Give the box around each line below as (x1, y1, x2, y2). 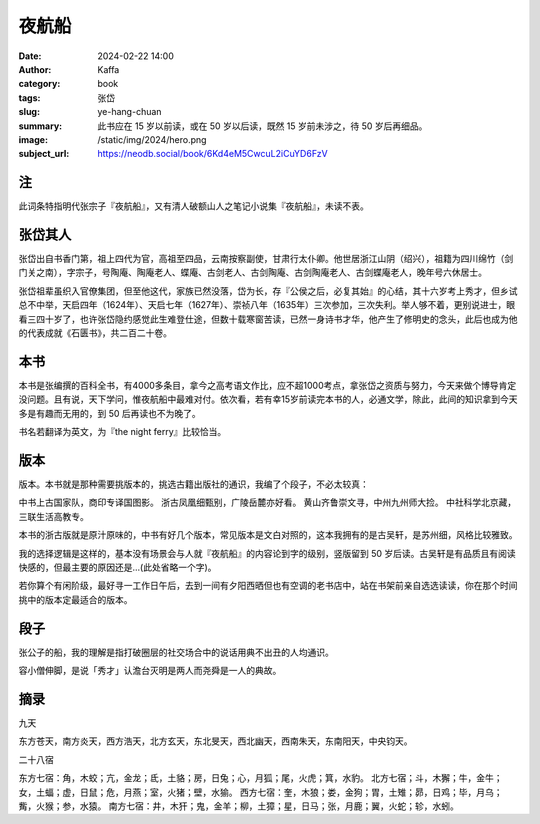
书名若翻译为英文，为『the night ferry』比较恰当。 (18, 426, 227, 438)
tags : (18, 91, 41, 104)
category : (18, 78, 61, 90)
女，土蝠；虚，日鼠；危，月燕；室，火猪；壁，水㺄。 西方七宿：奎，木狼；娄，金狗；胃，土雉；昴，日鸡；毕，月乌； (18, 786, 503, 798)
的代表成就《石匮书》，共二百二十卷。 (18, 327, 172, 339)
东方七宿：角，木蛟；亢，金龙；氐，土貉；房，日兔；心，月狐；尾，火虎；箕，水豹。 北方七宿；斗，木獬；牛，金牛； (18, 772, 503, 784)
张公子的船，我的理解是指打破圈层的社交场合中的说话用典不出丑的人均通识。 (18, 646, 334, 658)
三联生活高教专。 (18, 510, 89, 522)
